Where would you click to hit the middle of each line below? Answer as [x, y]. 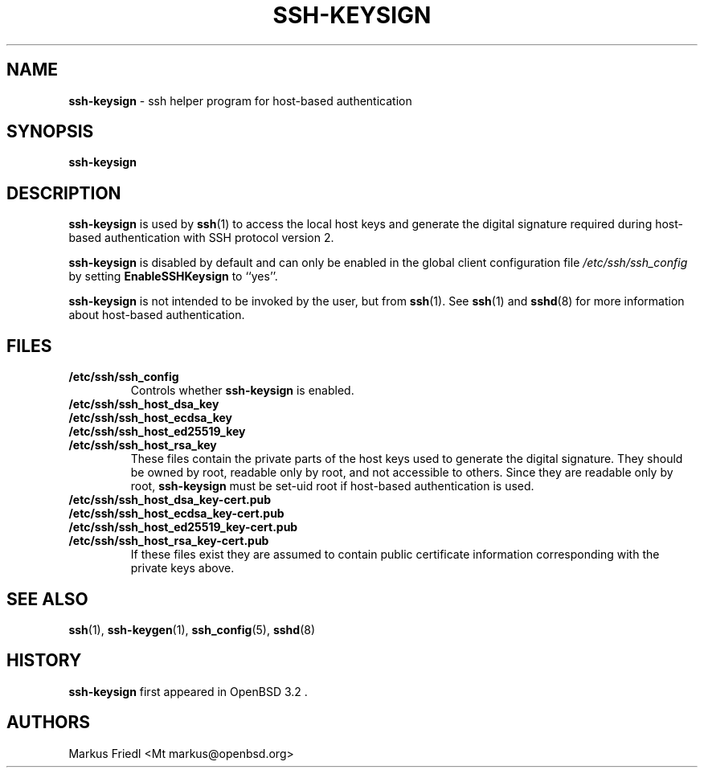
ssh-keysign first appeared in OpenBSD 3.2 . [188, 691]
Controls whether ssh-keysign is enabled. [242, 391]
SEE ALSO [47, 599]
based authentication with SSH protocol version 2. [201, 238]
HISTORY [44, 661]
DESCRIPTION [64, 193]
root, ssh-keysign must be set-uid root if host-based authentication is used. [332, 486]
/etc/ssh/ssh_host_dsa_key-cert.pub [170, 500]
